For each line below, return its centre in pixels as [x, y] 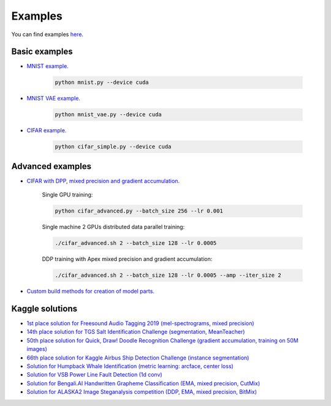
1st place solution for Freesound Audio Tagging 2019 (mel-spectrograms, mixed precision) [140, 323]
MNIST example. [48, 66]
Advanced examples [51, 166]
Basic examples [42, 52]
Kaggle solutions [44, 308]
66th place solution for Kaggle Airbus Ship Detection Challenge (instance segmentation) [138, 358]
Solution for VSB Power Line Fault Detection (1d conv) [94, 375]
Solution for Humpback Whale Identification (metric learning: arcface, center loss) [130, 366]
